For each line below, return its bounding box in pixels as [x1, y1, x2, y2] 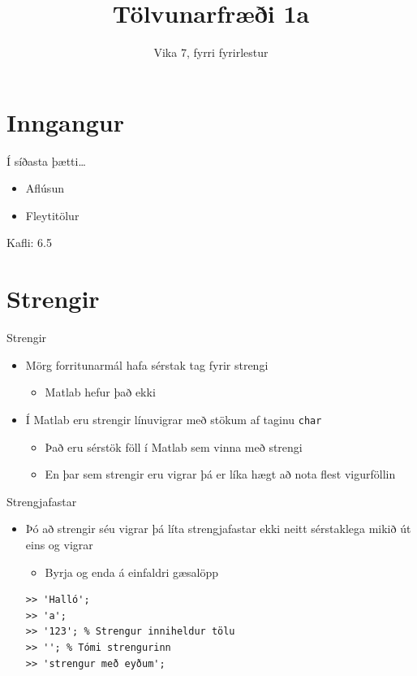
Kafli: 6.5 [6, 234, 53, 251]
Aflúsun [25, 180, 64, 197]
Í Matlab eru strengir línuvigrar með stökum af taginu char [25, 410, 322, 427]
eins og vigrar [25, 535, 93, 552]
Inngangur [6, 105, 124, 138]
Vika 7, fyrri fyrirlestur [153, 44, 269, 61]
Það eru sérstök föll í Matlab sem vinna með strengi [45, 438, 303, 455]
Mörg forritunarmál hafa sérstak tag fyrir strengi [25, 356, 269, 373]
